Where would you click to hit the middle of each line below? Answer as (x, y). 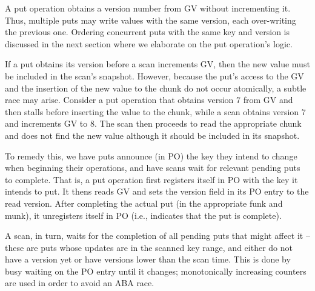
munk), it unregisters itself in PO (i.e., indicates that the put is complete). (143, 215)
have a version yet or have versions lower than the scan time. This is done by (148, 259)
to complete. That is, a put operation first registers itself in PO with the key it (151, 179)
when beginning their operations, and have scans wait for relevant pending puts (153, 168)
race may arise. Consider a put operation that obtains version (119, 100)
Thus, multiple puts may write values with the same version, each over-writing (151, 20)
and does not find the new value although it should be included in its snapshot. (152, 135)
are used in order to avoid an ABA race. (80, 283)
